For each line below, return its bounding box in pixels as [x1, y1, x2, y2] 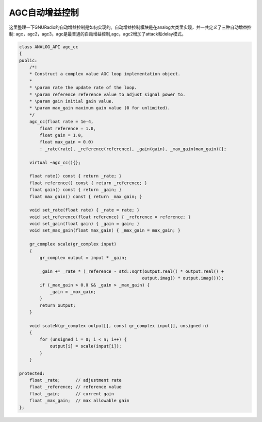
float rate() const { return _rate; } [29, 173, 122, 179]
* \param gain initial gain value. [29, 99, 114, 104]
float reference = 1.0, [39, 125, 97, 131]
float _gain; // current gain [29, 391, 114, 396]
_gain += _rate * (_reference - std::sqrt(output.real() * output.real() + [39, 268, 224, 274]
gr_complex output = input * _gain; [39, 255, 127, 261]
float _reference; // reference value [29, 384, 122, 390]
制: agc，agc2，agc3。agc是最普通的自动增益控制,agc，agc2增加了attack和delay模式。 [9, 31, 186, 36]
